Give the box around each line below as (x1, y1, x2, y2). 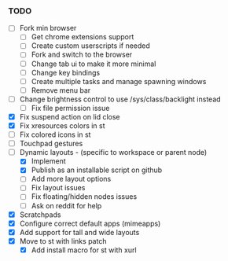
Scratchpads (19, 210, 61, 219)
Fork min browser (19, 24, 77, 33)
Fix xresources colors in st (19, 120, 105, 130)
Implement (31, 156, 67, 166)
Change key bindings (31, 68, 101, 77)
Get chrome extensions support (31, 32, 134, 42)
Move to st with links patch (19, 236, 107, 245)
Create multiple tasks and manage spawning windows (31, 76, 207, 86)
